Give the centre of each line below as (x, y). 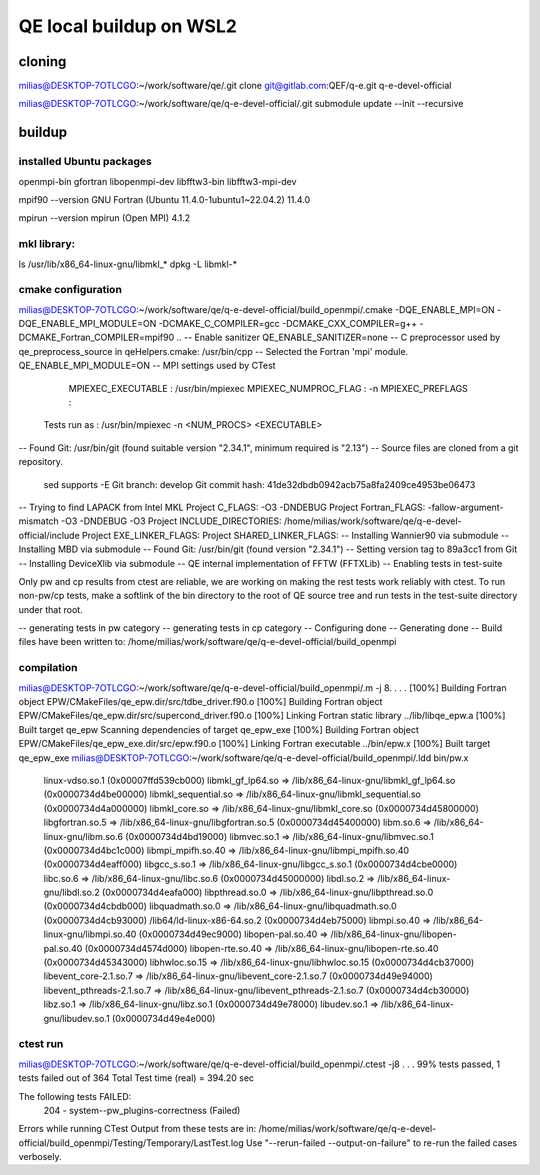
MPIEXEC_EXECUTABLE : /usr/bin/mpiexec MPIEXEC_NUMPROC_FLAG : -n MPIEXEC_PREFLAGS (268, 388)
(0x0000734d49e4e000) (163, 1018)
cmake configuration (70, 290)
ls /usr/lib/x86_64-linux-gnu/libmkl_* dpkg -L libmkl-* (128, 264)
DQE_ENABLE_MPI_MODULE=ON (87, 324)
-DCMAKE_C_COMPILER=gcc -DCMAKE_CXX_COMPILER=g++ (288, 324)
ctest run (41, 1044)
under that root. (51, 609)
